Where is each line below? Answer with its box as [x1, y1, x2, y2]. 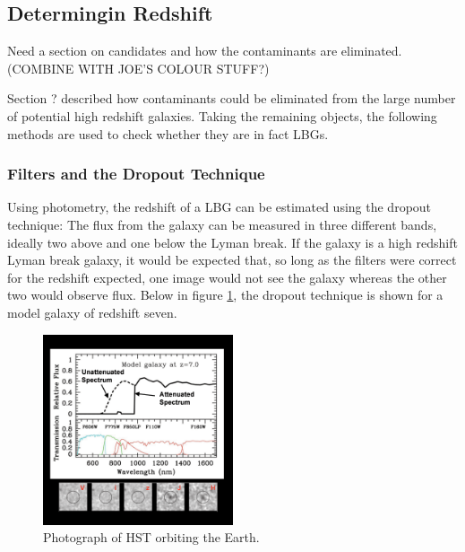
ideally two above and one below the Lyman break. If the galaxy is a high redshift [7, 232, 458, 251]
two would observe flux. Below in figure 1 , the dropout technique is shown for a [7, 285, 443, 304]
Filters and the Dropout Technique [7, 162, 265, 185]
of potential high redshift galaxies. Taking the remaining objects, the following [7, 106, 437, 125]
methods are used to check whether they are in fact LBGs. [7, 124, 329, 143]
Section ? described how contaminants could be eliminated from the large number [7, 89, 456, 108]
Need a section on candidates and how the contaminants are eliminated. [7, 41, 402, 60]
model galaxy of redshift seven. [7, 302, 177, 321]
